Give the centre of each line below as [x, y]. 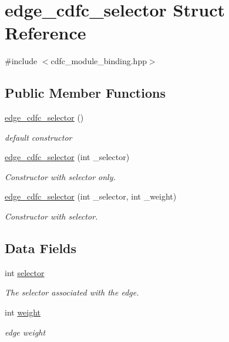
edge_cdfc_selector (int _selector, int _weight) [91, 196]
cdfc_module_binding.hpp [99, 61]
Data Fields [41, 248]
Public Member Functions [85, 93]
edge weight [25, 332]
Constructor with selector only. [60, 176]
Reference [46, 33]
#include [21, 61]
